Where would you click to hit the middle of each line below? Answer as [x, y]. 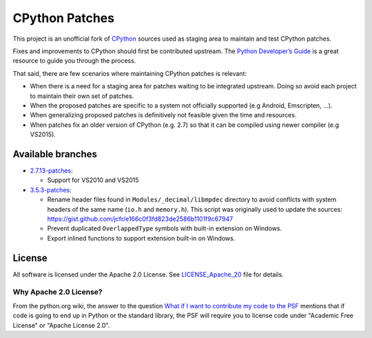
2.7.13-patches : [52, 170]
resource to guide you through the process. [74, 61]
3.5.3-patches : [51, 190]
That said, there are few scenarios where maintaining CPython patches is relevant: [130, 73]
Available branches [55, 154]
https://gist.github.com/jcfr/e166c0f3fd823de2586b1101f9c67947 [140, 219]
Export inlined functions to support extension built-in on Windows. [141, 238]
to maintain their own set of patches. [82, 96]
